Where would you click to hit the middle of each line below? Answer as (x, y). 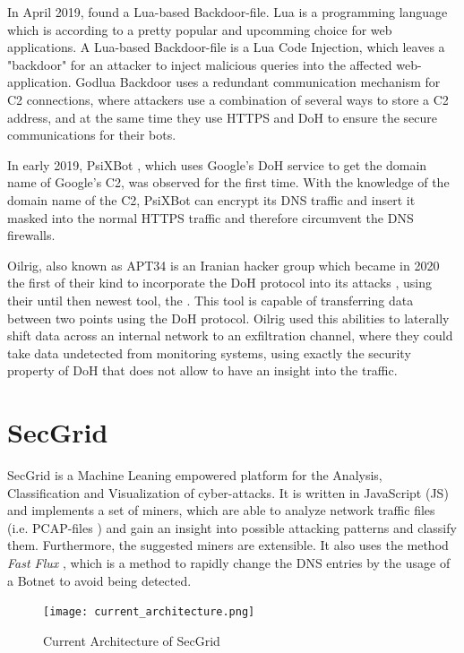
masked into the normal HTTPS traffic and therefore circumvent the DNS (211, 217)
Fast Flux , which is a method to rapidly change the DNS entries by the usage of (229, 562)
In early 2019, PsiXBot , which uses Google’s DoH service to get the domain (217, 164)
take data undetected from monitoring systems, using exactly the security (209, 352)
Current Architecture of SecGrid (132, 640)
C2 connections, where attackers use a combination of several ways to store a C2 (228, 99)
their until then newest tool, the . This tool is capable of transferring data (211, 300)
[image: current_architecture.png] (149, 612)
